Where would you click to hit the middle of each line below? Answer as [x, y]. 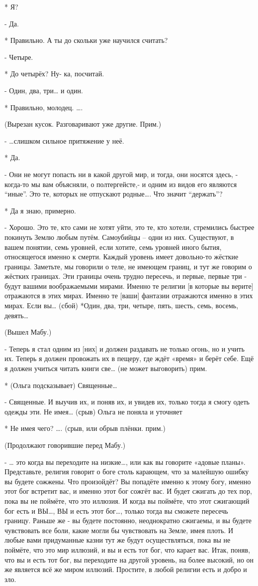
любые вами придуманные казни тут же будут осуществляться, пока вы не [118, 540]
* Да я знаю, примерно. [40, 210]
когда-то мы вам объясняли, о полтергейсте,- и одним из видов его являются [121, 184]
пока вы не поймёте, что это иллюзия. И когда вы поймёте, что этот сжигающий [127, 500]
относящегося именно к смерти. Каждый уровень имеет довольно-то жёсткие [122, 257]
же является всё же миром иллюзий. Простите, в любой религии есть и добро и [126, 569]
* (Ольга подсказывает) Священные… [61, 385]
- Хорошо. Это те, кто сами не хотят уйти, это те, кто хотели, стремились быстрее [129, 227]
